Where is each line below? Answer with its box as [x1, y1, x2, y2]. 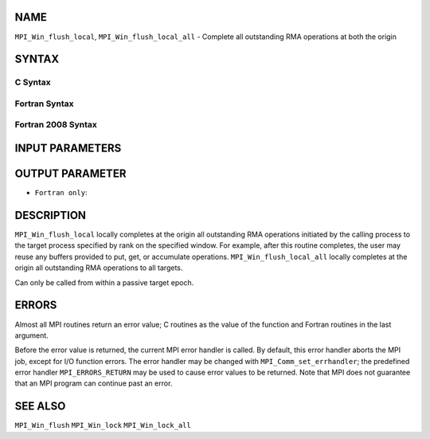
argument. [14, 331, 49, 340]
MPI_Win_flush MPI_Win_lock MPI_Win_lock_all [14, 421, 191, 430]
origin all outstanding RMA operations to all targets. [14, 263, 183, 272]
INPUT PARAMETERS [14, 142, 122, 155]
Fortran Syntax [14, 98, 74, 109]
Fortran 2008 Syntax [14, 120, 97, 131]
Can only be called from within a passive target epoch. [14, 277, 194, 287]
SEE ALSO [14, 399, 66, 414]
